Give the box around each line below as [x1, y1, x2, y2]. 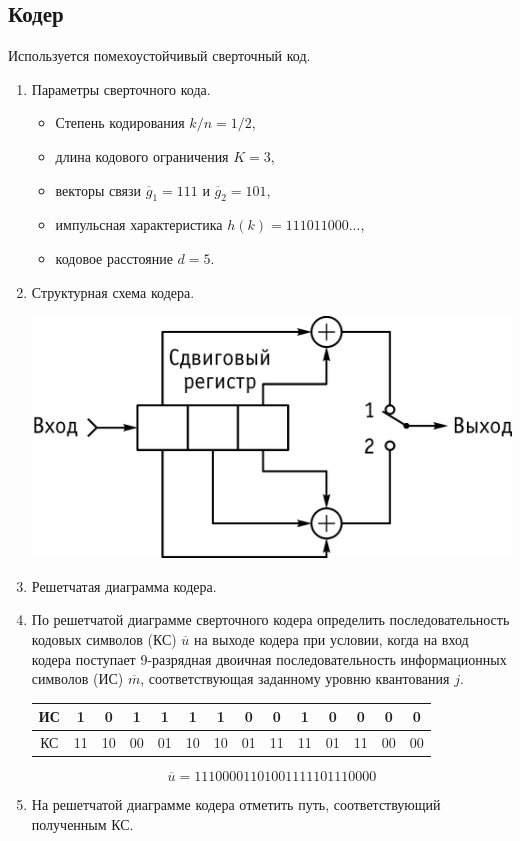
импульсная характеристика [55, 214, 223, 235]
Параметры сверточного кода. [31, 78, 211, 99]
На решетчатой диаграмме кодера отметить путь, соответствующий [31, 794, 441, 815]
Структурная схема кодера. [31, 281, 195, 302]
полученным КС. [31, 813, 134, 834]
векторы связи [55, 179, 142, 200]
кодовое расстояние [55, 247, 173, 268]
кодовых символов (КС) [31, 628, 177, 649]
